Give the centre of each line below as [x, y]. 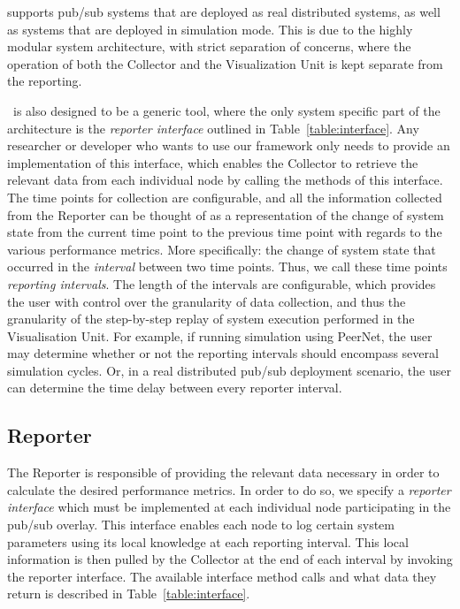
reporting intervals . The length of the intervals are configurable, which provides [222, 283]
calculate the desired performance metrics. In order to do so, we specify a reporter [229, 489]
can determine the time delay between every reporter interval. [175, 388]
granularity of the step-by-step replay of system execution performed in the [211, 319]
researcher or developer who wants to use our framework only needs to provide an [229, 145]
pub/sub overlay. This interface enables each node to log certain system [201, 525]
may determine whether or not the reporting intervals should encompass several [223, 353]
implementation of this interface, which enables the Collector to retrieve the [213, 162]
